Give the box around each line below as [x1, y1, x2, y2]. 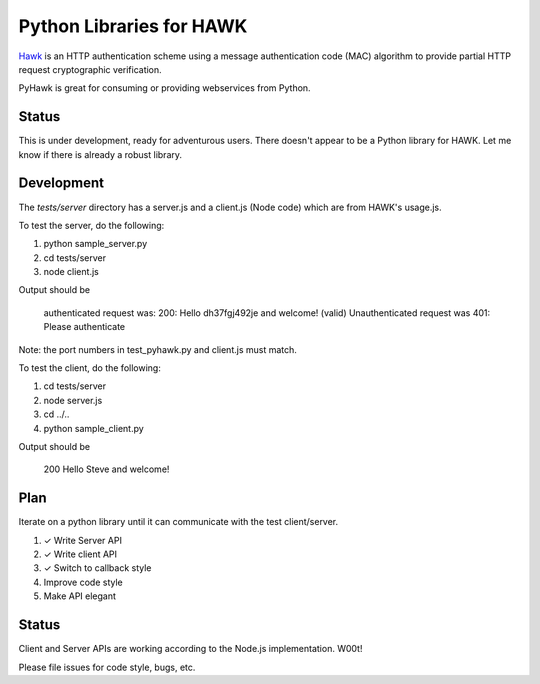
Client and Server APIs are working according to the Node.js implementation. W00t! [18, 643, 363, 655]
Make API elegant [43, 590, 117, 602]
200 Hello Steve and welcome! [43, 463, 170, 475]
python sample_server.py [43, 238, 148, 250]
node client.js [43, 266, 99, 278]
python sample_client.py [43, 422, 144, 434]
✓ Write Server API [43, 534, 122, 546]
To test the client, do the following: [18, 362, 162, 374]
